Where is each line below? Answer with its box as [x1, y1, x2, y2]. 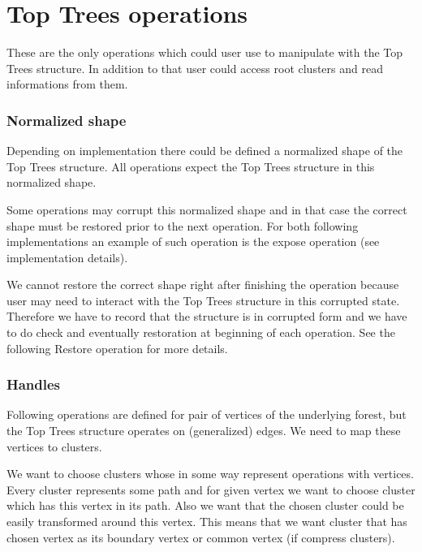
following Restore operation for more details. [6, 339, 228, 356]
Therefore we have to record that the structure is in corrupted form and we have [6, 308, 407, 325]
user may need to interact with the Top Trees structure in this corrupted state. [6, 291, 400, 308]
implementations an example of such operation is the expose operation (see [6, 233, 380, 250]
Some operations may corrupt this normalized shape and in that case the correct [6, 201, 407, 218]
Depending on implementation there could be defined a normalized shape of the [6, 142, 403, 159]
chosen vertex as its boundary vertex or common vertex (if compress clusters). [6, 528, 395, 546]
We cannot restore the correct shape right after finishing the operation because [6, 276, 399, 293]
